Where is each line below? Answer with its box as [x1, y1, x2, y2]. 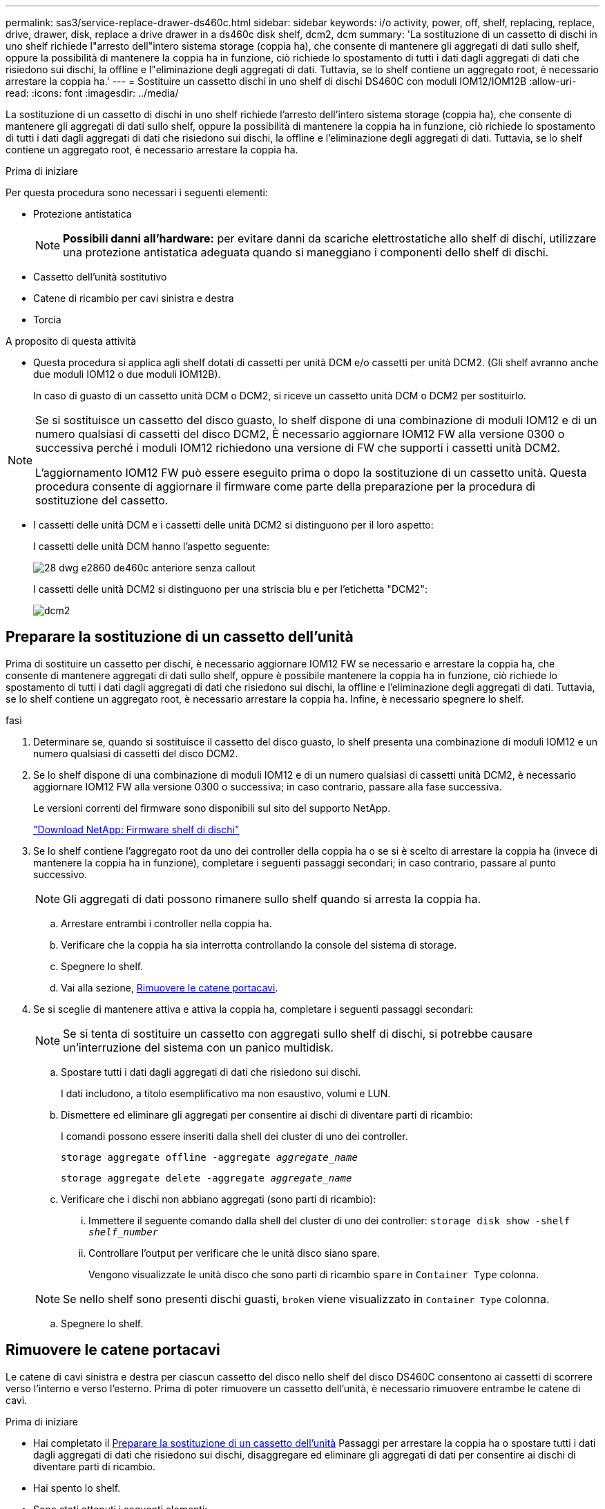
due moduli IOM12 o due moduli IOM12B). [33, 368, 221, 380]
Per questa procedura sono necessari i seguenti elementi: [6, 187, 269, 198]
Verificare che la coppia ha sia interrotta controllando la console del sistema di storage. [61, 938, 457, 951]
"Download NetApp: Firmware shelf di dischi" [33, 823, 240, 835]
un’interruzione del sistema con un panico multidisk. [63, 1040, 334, 1054]
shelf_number [88, 1226, 159, 1237]
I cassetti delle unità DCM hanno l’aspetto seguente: [33, 540, 270, 552]
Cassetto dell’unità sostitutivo [33, 271, 167, 283]
